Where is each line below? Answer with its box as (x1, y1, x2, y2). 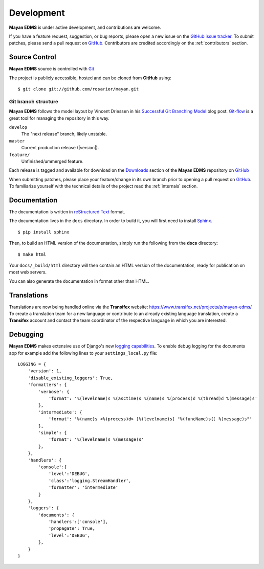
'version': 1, (27, 368, 62, 374)
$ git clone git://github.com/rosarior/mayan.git (18, 86, 139, 92)
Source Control (9, 53, 56, 61)
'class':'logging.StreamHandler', (48, 478, 132, 483)
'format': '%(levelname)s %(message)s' (48, 437, 144, 442)
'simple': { (38, 430, 67, 435)
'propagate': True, (48, 526, 95, 531)
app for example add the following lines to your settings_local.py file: (9, 350, 157, 356)
